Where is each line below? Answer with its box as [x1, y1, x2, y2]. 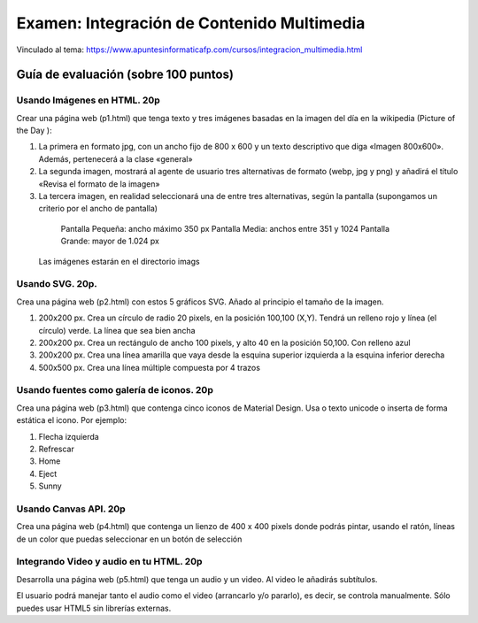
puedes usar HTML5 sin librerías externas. [16, 603, 172, 613]
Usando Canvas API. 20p [16, 503, 126, 515]
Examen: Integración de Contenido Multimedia [16, 13, 366, 33]
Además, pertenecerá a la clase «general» [38, 153, 194, 164]
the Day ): [16, 125, 52, 136]
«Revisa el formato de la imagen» [38, 178, 160, 189]
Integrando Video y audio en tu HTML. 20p [16, 556, 203, 568]
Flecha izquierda [38, 431, 99, 442]
